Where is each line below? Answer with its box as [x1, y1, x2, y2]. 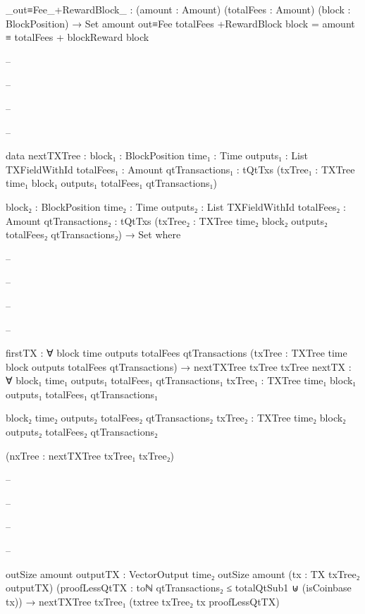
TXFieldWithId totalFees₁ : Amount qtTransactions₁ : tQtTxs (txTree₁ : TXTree [6, 161, 355, 176]
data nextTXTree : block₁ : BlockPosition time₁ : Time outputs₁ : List [6, 148, 308, 163]
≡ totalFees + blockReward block [6, 30, 149, 44]
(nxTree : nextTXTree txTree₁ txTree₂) [6, 448, 174, 462]
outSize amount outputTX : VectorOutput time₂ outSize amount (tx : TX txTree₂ [6, 566, 360, 581]
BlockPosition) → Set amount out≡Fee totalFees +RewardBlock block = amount [6, 16, 355, 30]
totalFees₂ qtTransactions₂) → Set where [6, 227, 181, 242]
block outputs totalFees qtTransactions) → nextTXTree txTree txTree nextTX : [6, 359, 352, 374]
